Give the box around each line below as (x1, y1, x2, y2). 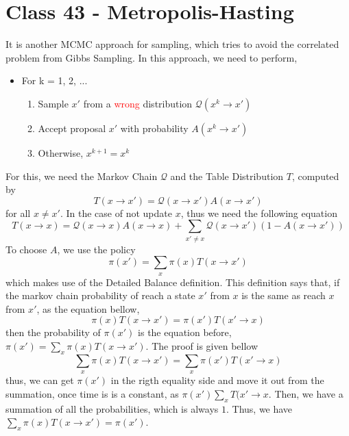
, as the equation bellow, (36, 301, 140, 316)
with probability (120, 120, 189, 135)
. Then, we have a (268, 386, 344, 400)
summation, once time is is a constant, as (5, 386, 179, 400)
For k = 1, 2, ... (21, 73, 88, 88)
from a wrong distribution (83, 96, 193, 110)
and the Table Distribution (170, 168, 284, 183)
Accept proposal (38, 120, 106, 135)
